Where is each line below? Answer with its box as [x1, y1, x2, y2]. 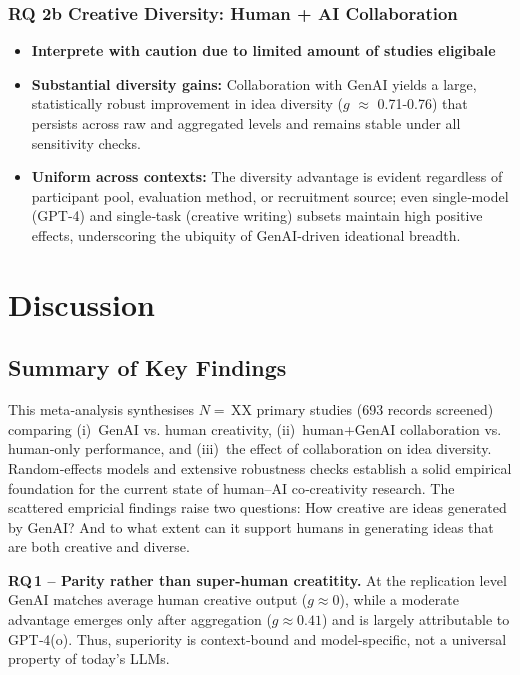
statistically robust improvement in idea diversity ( [31, 93, 343, 114]
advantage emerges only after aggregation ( [8, 609, 272, 630]
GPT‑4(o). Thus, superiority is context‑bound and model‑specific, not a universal [8, 628, 507, 649]
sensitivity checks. [31, 132, 141, 153]
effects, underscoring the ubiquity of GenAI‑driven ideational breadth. [31, 224, 461, 245]
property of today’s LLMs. [8, 648, 170, 669]
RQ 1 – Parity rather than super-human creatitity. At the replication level [8, 569, 507, 590]
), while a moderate [339, 589, 459, 610]
